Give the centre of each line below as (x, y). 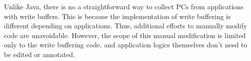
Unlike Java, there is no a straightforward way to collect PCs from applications (124, 6)
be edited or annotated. (40, 54)
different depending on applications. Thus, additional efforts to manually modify (125, 26)
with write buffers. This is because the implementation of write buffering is (118, 16)
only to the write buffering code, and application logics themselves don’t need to (126, 45)
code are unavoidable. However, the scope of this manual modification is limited (125, 35)
